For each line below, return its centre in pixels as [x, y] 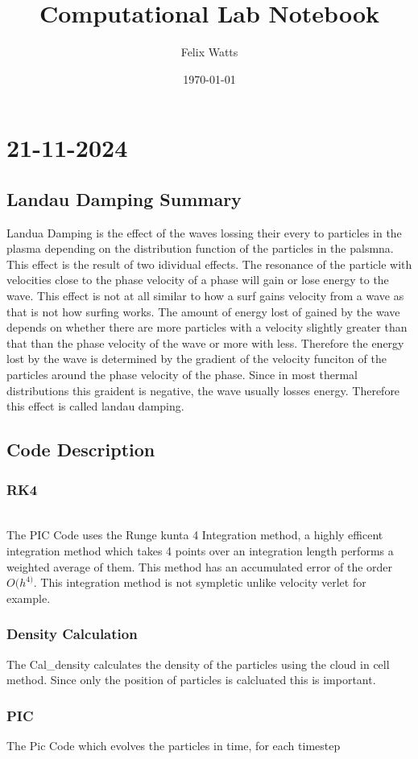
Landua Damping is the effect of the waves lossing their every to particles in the [204, 232]
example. [29, 598]
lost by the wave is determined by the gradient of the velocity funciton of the [197, 359]
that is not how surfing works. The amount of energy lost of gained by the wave [203, 311]
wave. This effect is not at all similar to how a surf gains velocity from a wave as [205, 296]
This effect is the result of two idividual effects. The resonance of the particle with [209, 264]
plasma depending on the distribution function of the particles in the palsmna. [200, 248]
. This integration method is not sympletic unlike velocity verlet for [200, 582]
